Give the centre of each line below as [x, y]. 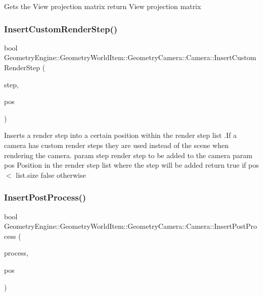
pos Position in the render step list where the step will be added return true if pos [131, 165]
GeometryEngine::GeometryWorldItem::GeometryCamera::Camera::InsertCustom [130, 57]
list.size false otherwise [51, 175]
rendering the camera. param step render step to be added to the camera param [128, 155]
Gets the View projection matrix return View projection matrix [103, 6]
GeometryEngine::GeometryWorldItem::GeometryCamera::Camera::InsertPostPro [130, 226]
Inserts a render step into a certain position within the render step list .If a [120, 135]
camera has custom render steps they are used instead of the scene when [116, 145]
